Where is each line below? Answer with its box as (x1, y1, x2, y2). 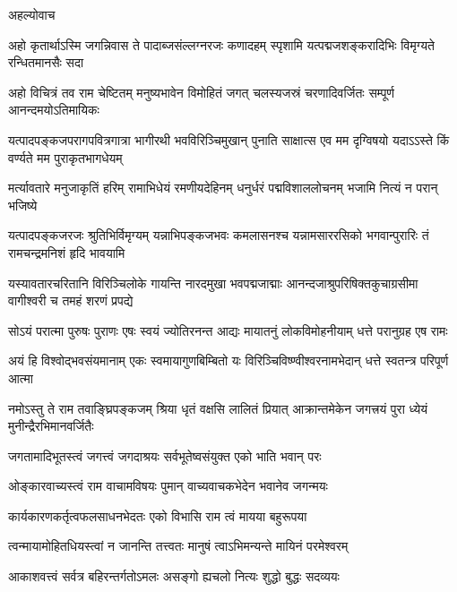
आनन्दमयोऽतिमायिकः (8, 100, 99, 119)
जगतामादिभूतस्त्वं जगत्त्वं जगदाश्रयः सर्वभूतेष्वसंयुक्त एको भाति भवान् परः (8, 446, 322, 465)
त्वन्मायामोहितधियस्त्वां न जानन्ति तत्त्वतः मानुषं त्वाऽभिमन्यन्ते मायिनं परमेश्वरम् (8, 536, 349, 555)
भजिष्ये (8, 195, 38, 214)
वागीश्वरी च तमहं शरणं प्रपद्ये (8, 291, 134, 310)
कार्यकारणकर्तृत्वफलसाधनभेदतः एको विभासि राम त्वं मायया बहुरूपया (8, 506, 307, 525)
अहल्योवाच (8, 5, 56, 23)
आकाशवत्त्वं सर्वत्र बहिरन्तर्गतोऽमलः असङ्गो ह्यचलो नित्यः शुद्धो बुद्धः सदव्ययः (8, 567, 340, 586)
